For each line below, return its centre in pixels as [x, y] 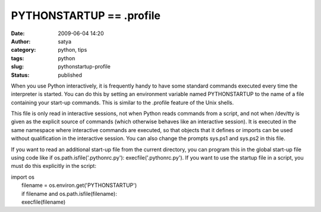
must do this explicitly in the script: [53, 166]
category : [23, 50]
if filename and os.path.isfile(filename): [69, 194]
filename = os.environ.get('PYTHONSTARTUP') [79, 185]
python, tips [73, 50]
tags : [18, 58]
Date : [18, 33]
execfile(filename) [44, 202]
